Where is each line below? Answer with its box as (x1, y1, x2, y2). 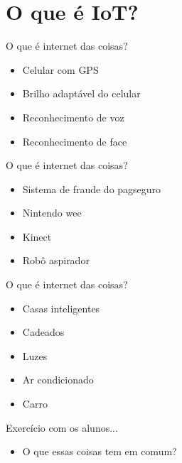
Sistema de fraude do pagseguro (22, 181, 161, 196)
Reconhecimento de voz (22, 109, 124, 124)
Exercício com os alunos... (6, 420, 118, 435)
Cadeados (22, 325, 65, 339)
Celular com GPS (22, 62, 99, 77)
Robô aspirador (22, 253, 90, 268)
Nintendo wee (22, 205, 82, 220)
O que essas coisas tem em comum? (22, 444, 177, 459)
